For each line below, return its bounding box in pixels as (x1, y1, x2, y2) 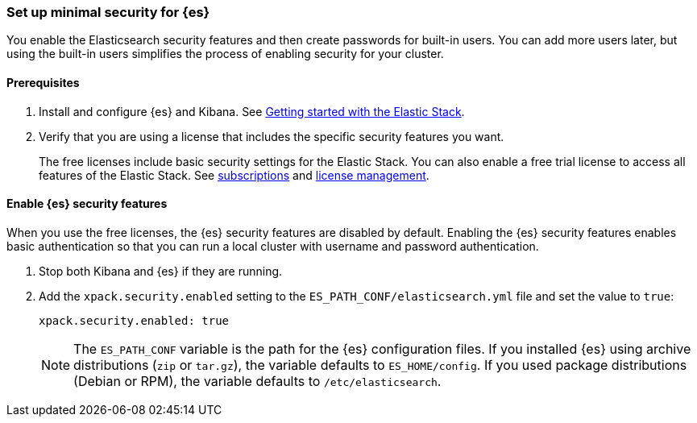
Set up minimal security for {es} (6, 4, 210, 20)
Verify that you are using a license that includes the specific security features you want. (39, 129, 504, 143)
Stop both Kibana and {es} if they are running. (39, 263, 283, 278)
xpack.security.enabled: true (39, 313, 230, 327)
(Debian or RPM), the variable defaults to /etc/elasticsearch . (73, 372, 442, 389)
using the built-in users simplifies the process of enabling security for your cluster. (6, 47, 444, 61)
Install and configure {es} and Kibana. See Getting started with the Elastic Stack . (39, 104, 465, 118)
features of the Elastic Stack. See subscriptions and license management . (39, 168, 429, 182)
